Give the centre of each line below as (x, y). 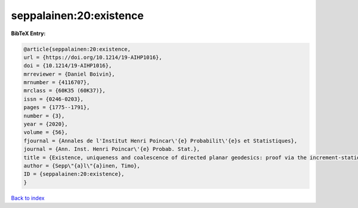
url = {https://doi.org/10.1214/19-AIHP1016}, (93, 57)
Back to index (28, 198)
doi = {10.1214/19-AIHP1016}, (68, 66)
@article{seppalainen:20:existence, (77, 49)
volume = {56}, (46, 132)
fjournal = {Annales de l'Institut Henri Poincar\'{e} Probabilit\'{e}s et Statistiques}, (161, 141)
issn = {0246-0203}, (53, 99)
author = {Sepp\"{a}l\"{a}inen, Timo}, (82, 166)
